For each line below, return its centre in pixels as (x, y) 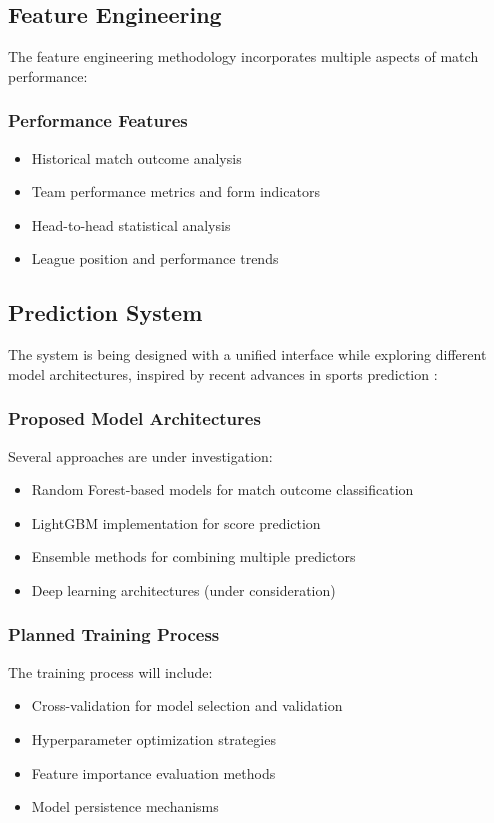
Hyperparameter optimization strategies (153, 738)
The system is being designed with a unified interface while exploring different (247, 354)
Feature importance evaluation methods (153, 772)
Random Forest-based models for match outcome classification (222, 489)
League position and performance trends (155, 258)
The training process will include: (110, 671)
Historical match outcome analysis (136, 157)
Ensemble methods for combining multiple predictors (193, 556)
